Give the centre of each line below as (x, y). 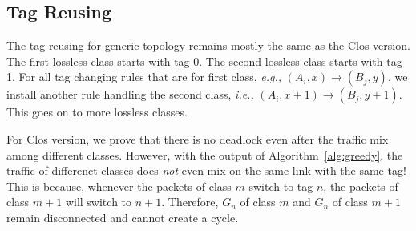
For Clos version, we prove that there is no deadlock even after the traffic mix (198, 138)
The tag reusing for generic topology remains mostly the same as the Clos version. (208, 45)
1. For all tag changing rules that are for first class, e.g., (144, 77)
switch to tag (281, 186)
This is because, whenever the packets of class (119, 186)
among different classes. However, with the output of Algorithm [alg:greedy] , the (205, 154)
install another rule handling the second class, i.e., (130, 94)
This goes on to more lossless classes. (97, 112)
